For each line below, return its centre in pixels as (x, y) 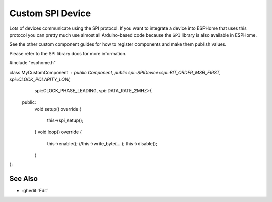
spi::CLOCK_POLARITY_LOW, (40, 79)
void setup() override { (58, 109)
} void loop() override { (58, 132)
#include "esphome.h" (33, 63)
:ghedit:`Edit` (35, 190)
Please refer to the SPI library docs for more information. (68, 53)
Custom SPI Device (50, 13)
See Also (23, 179)
